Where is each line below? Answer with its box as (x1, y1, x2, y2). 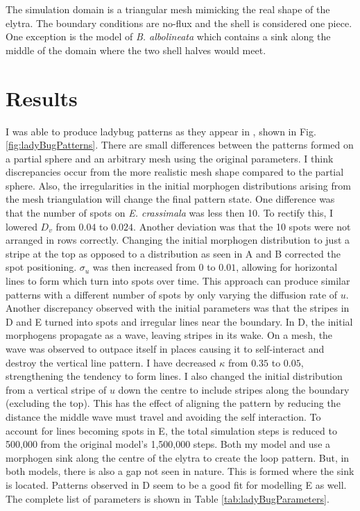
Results (6, 83, 78, 112)
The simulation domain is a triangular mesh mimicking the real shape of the (6, 2, 330, 16)
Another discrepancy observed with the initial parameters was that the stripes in (6, 301, 350, 315)
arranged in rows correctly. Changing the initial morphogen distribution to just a (6, 233, 350, 247)
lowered (6, 219, 37, 233)
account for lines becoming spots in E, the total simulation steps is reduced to (6, 423, 337, 437)
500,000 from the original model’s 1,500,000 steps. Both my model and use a (6, 437, 331, 451)
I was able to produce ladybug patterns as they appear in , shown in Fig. (6, 124, 316, 138)
